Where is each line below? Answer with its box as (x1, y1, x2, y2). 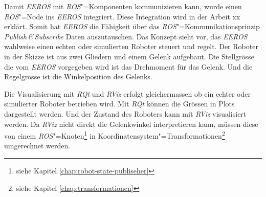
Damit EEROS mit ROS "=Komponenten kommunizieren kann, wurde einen (4, 1, 242, 11)
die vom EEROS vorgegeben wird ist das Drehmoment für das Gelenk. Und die (4, 61, 253, 72)
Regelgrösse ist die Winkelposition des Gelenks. (4, 71, 152, 82)
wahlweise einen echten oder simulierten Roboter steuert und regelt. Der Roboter (4, 41, 258, 52)
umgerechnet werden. (4, 140, 71, 151)
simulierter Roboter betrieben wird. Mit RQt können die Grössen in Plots (4, 98, 235, 109)
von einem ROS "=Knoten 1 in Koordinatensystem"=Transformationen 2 (4, 129, 225, 141)
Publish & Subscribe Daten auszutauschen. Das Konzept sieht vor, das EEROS (4, 31, 248, 41)
